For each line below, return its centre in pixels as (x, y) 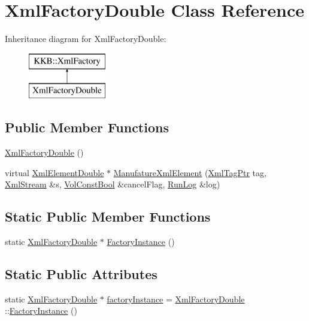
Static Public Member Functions (108, 216)
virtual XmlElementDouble (54, 172)
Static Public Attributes (81, 274)
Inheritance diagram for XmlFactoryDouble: (86, 39)
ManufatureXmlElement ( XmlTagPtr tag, (190, 172)
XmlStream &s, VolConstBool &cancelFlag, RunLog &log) (113, 184)
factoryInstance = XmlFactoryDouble (176, 299)
